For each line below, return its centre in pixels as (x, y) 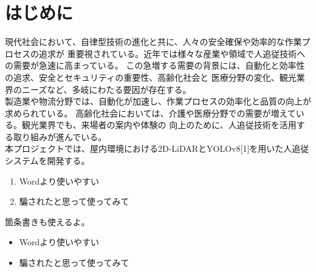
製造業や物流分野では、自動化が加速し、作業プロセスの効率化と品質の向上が (158, 101)
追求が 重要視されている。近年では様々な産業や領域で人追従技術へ (172, 53)
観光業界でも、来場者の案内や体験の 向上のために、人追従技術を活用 (159, 125)
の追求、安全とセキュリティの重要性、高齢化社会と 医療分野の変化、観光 (151, 77)
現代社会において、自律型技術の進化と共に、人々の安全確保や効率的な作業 (153, 42)
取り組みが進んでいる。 (60, 136)
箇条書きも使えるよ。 (47, 221)
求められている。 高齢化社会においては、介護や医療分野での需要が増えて (150, 113)
